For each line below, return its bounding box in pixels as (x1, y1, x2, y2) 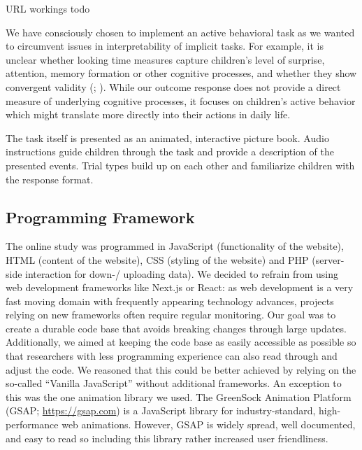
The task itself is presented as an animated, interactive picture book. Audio (6, 130, 329, 145)
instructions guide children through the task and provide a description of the (6, 144, 334, 159)
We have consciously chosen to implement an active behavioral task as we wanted (6, 24, 355, 39)
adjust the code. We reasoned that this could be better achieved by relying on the (6, 362, 356, 377)
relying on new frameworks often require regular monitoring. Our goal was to (6, 307, 336, 322)
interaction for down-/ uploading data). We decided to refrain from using (25, 266, 339, 281)
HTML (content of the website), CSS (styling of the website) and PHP (6, 252, 309, 267)
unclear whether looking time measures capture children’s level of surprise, (6, 52, 325, 66)
